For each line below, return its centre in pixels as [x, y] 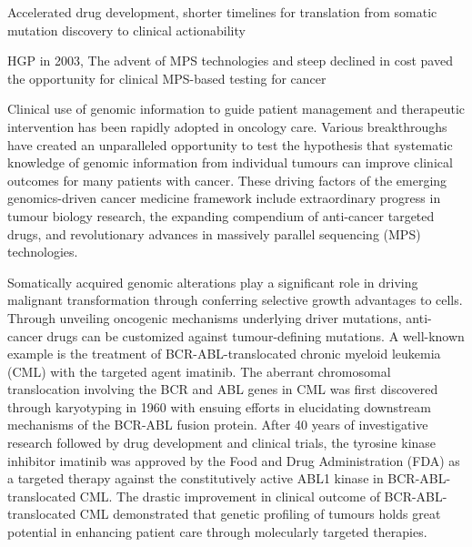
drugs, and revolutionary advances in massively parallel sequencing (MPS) [214, 233]
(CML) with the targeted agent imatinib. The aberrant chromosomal [199, 371]
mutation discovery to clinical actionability [126, 30]
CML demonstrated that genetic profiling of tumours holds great [260, 514]
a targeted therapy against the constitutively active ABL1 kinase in [196, 478]
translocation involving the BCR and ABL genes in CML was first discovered [223, 389]
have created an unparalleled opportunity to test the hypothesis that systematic [230, 144]
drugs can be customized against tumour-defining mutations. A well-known [256, 335]
